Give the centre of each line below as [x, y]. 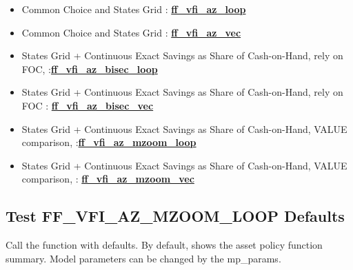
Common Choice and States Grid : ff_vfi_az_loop [134, 9]
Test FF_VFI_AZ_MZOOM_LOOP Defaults [175, 216]
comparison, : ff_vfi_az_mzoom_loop [109, 142]
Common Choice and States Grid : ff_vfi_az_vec [131, 32]
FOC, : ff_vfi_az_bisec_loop [90, 69]
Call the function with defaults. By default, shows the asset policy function [164, 245]
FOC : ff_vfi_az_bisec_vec [88, 105]
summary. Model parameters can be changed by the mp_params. [143, 258]
